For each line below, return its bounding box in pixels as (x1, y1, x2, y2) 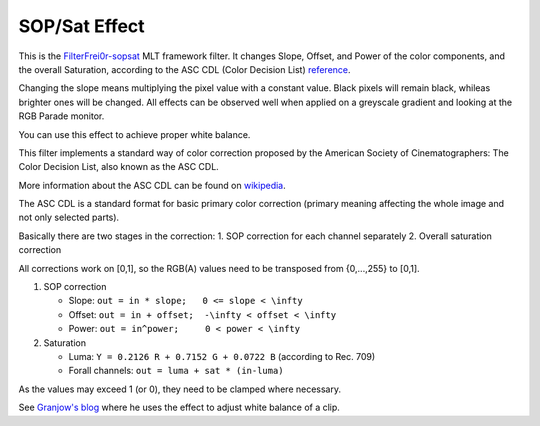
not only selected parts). (18, 211, 120, 224)
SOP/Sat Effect (18, 15, 145, 37)
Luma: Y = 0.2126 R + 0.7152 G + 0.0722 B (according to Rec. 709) (68, 350, 376, 362)
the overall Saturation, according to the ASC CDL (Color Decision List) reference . (18, 63, 351, 75)
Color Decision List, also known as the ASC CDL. (18, 161, 219, 173)
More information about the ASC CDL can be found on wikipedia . (18, 179, 287, 191)
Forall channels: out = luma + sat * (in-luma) (68, 365, 284, 377)
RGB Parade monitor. (18, 110, 105, 122)
